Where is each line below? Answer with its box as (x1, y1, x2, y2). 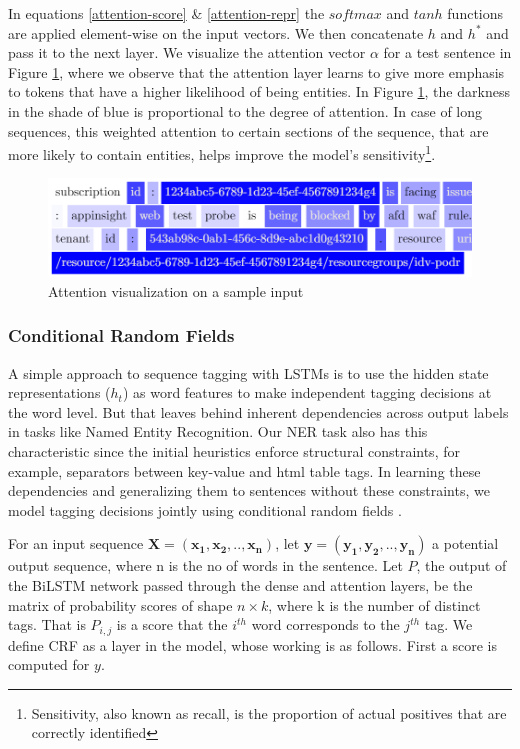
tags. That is (8, 614, 86, 635)
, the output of (416, 555, 507, 576)
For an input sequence (8, 533, 144, 554)
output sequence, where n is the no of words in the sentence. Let (8, 555, 403, 576)
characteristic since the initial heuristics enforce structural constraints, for (8, 441, 460, 462)
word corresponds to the (251, 614, 400, 635)
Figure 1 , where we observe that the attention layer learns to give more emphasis (8, 61, 505, 82)
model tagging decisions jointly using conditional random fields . (8, 499, 402, 520)
